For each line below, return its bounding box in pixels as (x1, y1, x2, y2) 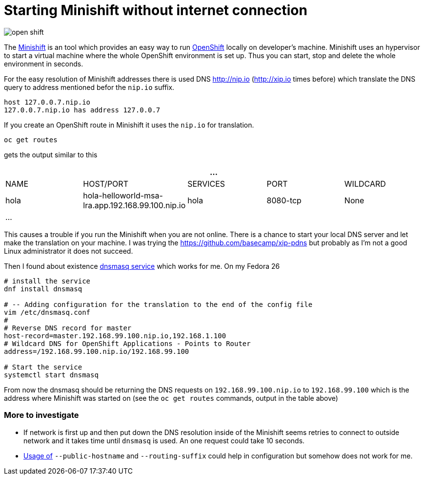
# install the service (4, 277, 91, 285)
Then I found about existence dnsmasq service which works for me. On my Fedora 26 (4, 261, 280, 270)
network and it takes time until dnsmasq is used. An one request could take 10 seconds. (23, 436, 305, 445)
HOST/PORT (83, 178, 128, 189)
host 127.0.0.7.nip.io (4, 98, 91, 106)
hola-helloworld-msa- (83, 190, 163, 200)
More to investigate (4, 410, 79, 420)
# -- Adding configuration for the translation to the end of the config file (4, 300, 313, 308)
